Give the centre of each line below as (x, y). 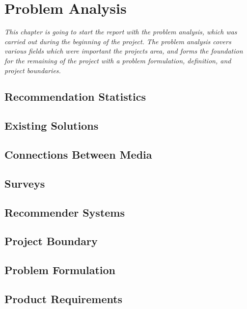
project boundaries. (33, 70)
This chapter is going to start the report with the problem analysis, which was (121, 32)
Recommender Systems (65, 212)
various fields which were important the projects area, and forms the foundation (124, 51)
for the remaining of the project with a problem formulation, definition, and (118, 60)
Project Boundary (51, 241)
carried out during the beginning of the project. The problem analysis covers (118, 41)
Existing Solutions (52, 126)
